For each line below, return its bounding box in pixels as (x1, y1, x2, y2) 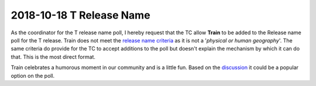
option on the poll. (11, 72, 55, 79)
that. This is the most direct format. (11, 53, 96, 60)
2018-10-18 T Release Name (11, 9, 150, 21)
